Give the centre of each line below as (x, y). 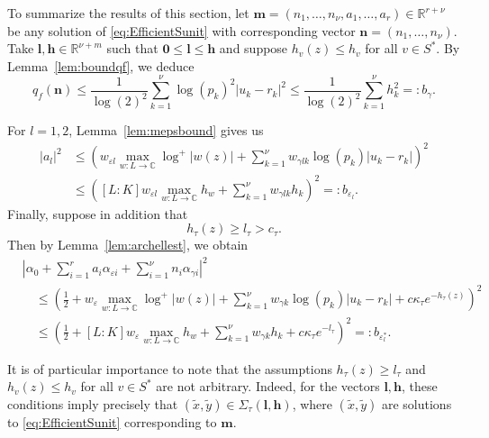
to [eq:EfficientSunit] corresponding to (112, 421)
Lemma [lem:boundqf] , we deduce (101, 65)
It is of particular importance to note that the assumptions (170, 368)
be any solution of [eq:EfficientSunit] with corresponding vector (181, 30)
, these (420, 386)
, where (312, 403)
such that (132, 48)
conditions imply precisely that (93, 403)
